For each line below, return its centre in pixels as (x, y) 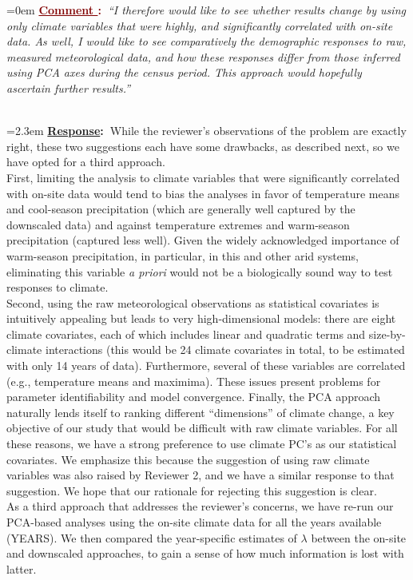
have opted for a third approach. (86, 162)
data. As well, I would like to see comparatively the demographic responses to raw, (206, 41)
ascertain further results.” (69, 87)
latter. (22, 568)
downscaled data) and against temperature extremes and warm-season (178, 224)
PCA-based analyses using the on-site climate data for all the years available (194, 522)
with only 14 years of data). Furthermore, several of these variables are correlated (206, 365)
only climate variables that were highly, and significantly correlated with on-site (200, 25)
